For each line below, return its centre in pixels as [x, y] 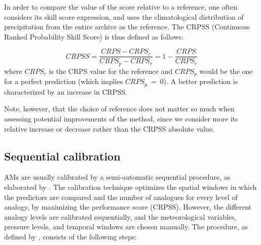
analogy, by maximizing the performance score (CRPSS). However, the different [128, 207]
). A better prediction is [201, 81]
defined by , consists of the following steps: [70, 236]
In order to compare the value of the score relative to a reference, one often [121, 7]
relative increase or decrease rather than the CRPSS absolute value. [109, 128]
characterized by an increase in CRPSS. [66, 91]
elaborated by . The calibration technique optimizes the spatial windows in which [130, 187]
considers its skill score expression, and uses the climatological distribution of [124, 16]
